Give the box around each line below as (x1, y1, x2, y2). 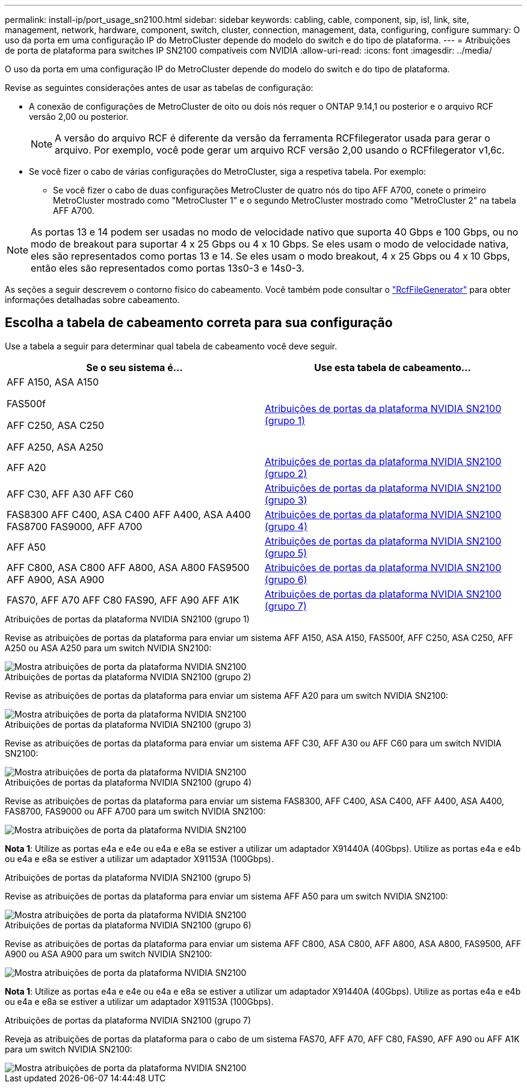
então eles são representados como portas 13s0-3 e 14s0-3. (31, 262, 304, 274)
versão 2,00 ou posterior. (29, 111, 129, 122)
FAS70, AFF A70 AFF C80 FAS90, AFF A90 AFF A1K (7, 593, 239, 606)
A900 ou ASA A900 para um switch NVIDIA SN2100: (5, 948, 212, 959)
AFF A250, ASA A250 (7, 440, 103, 453)
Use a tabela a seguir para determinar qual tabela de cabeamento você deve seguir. (5, 340, 337, 351)
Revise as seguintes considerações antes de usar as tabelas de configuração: (5, 83, 313, 93)
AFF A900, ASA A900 (7, 573, 105, 586)
